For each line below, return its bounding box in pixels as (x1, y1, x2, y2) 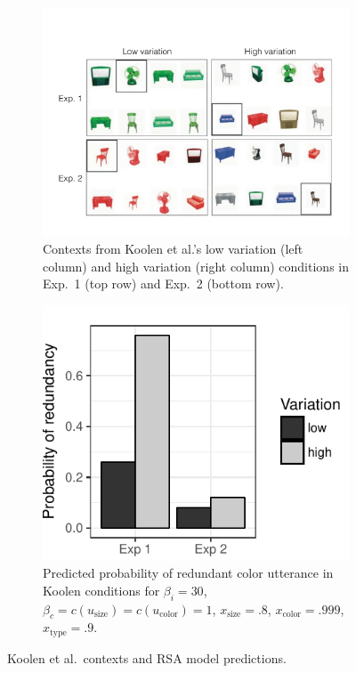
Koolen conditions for (43, 580, 160, 599)
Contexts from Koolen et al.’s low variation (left (43, 239, 303, 258)
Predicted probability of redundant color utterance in (43, 564, 334, 582)
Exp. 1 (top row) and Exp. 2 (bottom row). (43, 274, 284, 293)
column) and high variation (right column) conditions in (43, 256, 349, 275)
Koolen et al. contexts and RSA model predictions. (7, 648, 287, 667)
